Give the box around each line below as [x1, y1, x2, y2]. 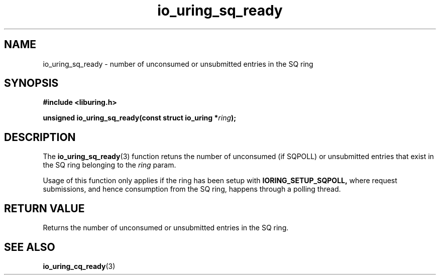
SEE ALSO [4, 240, 55, 253]
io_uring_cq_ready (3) [43, 261, 116, 270]
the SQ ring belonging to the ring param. [43, 161, 176, 170]
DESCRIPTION [4, 130, 76, 144]
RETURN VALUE [4, 202, 85, 215]
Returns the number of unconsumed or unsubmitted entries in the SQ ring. [43, 223, 289, 232]
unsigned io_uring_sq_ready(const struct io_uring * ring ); [43, 113, 237, 122]
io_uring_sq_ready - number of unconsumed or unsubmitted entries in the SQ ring [43, 59, 313, 68]
